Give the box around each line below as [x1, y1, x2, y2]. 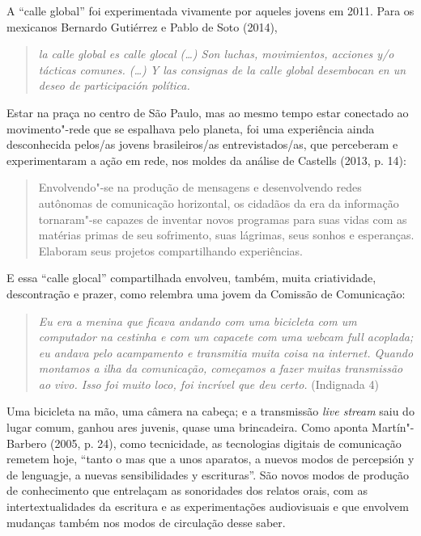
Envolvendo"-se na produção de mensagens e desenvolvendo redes [38, 179, 362, 196]
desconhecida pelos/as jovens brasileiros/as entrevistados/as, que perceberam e [6, 136, 398, 153]
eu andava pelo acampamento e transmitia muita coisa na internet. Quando [38, 344, 414, 361]
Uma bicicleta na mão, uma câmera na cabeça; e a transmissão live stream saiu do [6, 403, 415, 420]
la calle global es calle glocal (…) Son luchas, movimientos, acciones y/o [38, 45, 394, 62]
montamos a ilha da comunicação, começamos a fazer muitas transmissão [38, 360, 403, 377]
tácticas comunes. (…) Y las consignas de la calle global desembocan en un [38, 61, 406, 78]
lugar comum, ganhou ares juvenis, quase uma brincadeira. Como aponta [6, 419, 368, 436]
